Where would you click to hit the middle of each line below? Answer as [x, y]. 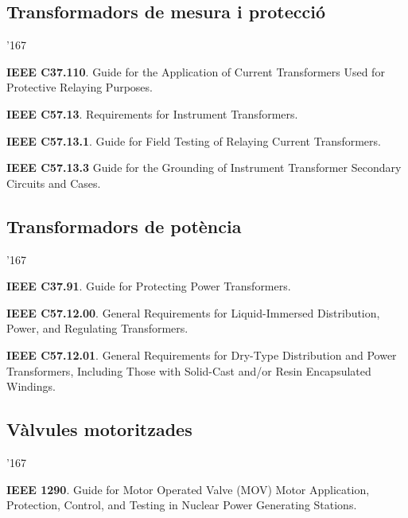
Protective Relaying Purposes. [80, 87]
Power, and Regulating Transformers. [97, 328]
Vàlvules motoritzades [99, 429]
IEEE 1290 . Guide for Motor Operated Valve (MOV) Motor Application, [188, 489]
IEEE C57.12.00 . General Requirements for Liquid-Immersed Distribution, [193, 312]
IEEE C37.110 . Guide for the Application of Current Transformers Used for [196, 71]
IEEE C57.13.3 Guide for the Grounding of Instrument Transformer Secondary [204, 167]
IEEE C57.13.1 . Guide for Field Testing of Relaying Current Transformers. [194, 140]
